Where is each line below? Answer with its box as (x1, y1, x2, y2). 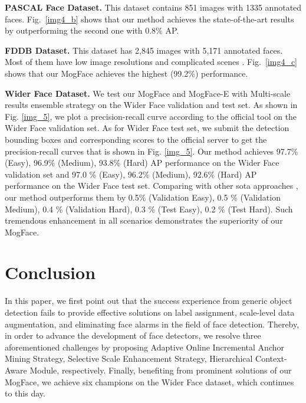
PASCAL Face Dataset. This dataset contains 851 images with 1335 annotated (5, 1, 302, 13)
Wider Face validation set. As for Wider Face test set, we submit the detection (5, 122, 289, 134)
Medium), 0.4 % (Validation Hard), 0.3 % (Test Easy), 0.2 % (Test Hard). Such (5, 202, 293, 215)
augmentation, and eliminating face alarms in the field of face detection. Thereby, (5, 317, 300, 330)
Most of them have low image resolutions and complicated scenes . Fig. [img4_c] (5, 55, 298, 68)
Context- (255, 352, 287, 365)
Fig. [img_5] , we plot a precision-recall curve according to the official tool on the (5, 110, 297, 122)
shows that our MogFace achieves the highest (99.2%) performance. (5, 67, 248, 79)
